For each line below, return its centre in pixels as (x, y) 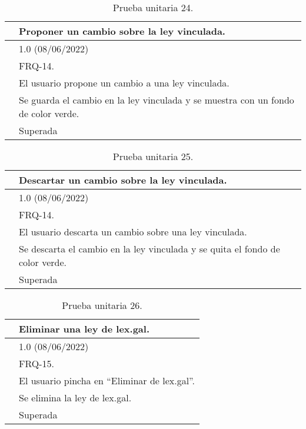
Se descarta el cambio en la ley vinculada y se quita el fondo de (149, 249)
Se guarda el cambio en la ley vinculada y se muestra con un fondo (157, 100)
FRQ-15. (37, 363)
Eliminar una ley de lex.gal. (84, 329)
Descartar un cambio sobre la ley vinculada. (123, 180)
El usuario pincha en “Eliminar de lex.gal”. (107, 380)
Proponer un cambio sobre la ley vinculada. (122, 31)
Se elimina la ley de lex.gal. (75, 398)
